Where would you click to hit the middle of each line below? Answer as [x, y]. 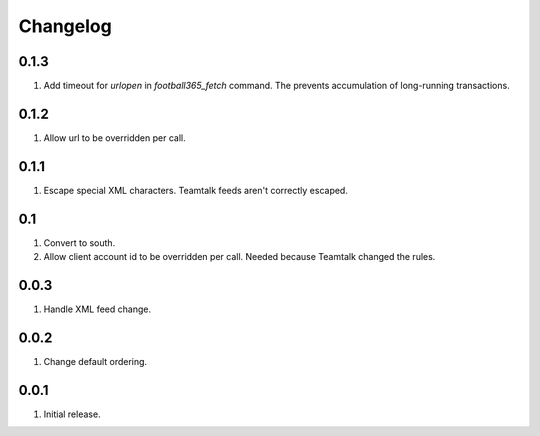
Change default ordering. [95, 361]
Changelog [65, 26]
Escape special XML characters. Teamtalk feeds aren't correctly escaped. [196, 190]
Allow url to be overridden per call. [114, 137]
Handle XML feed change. [97, 309]
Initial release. [72, 414]
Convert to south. [79, 242]
